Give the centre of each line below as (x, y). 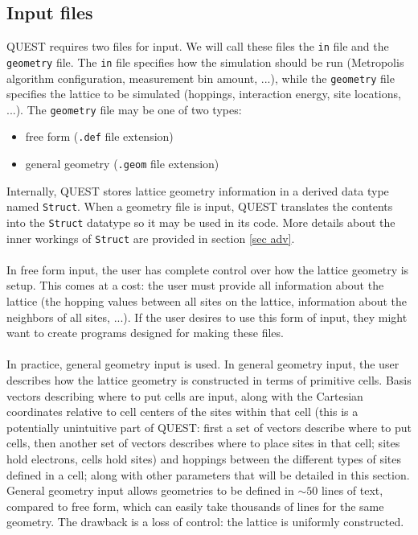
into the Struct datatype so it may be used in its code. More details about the (201, 222)
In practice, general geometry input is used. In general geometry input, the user (203, 364)
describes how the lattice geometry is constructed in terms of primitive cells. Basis (209, 380)
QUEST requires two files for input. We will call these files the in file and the (198, 46)
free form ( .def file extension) (99, 136)
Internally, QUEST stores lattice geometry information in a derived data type (198, 190)
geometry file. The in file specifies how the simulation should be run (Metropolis (205, 62)
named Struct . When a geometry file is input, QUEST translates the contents (200, 206)
